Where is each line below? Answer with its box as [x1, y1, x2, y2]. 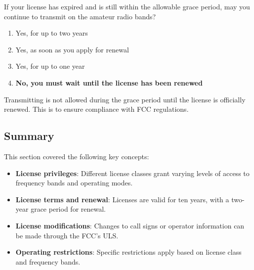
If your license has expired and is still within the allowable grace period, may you [4, 1, 250, 11]
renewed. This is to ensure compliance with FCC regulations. [4, 104, 189, 114]
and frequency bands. [15, 256, 81, 267]
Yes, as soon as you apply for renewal [15, 44, 129, 54]
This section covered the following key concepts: [4, 151, 149, 161]
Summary [4, 128, 54, 143]
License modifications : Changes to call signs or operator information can [15, 220, 245, 230]
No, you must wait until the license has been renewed [15, 77, 203, 88]
